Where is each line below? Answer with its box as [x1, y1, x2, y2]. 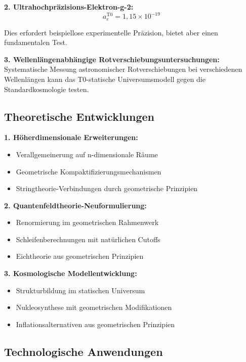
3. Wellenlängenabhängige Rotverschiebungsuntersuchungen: [4, 54, 220, 64]
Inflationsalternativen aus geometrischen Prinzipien [16, 319, 175, 329]
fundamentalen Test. [4, 37, 67, 48]
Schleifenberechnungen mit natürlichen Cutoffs [16, 234, 160, 244]
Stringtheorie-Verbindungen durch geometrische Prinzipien [16, 183, 198, 194]
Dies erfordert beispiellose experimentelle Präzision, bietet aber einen [4, 27, 218, 37]
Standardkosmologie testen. [4, 83, 89, 94]
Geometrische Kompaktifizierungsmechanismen [16, 166, 161, 176]
